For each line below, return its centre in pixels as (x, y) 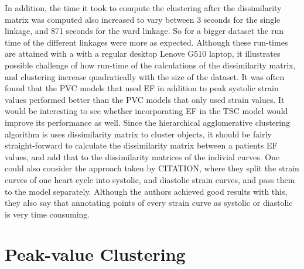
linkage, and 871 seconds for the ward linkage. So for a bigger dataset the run (144, 31)
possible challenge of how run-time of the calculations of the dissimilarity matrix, (150, 65)
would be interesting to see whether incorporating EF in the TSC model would (146, 111)
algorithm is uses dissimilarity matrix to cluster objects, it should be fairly (138, 134)
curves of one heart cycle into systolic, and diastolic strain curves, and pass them (150, 179)
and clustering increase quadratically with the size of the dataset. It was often (145, 76)
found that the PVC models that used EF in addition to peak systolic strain (142, 88)
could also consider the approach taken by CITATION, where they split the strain (152, 168)
